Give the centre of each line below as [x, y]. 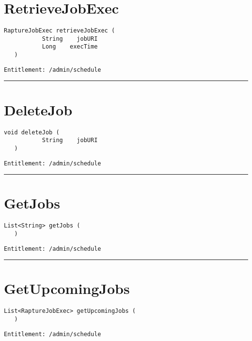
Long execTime [70, 47]
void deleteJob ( [32, 132]
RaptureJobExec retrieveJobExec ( [60, 31]
